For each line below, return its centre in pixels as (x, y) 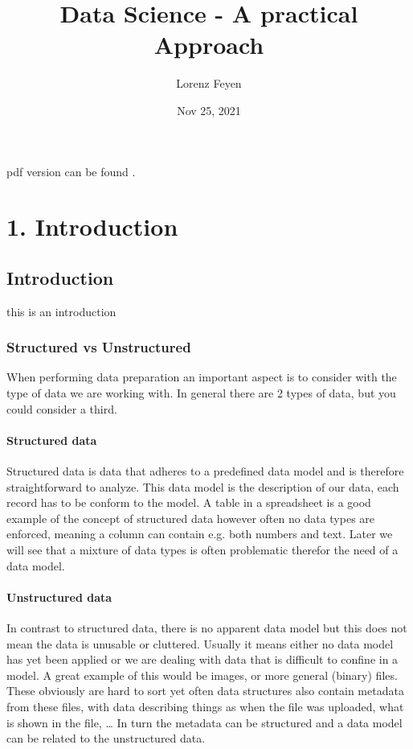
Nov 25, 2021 (209, 110)
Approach (209, 45)
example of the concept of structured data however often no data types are (191, 518)
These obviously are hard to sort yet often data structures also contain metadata (205, 691)
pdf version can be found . (71, 171)
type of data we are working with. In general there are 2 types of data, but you (201, 393)
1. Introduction (92, 226)
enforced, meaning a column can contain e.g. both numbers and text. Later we (200, 534)
